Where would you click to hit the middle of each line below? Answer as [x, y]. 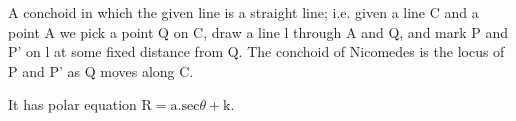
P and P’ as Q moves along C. [101, 70]
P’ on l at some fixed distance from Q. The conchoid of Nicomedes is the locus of [256, 51]
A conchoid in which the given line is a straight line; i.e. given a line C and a [243, 12]
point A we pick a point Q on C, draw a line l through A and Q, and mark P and [258, 31]
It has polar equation [72, 104]
